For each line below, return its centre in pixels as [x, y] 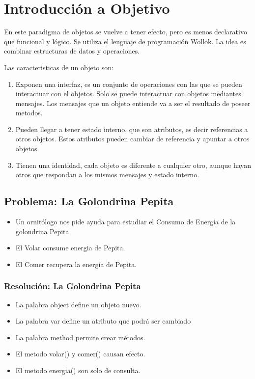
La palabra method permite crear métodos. [80, 337]
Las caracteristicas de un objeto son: [59, 67]
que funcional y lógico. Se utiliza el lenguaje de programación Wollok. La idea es [125, 41]
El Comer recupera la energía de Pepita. [76, 264]
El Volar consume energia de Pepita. [70, 248]
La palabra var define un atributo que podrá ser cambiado [103, 321]
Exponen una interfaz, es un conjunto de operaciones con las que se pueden [129, 84]
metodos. [29, 113]
